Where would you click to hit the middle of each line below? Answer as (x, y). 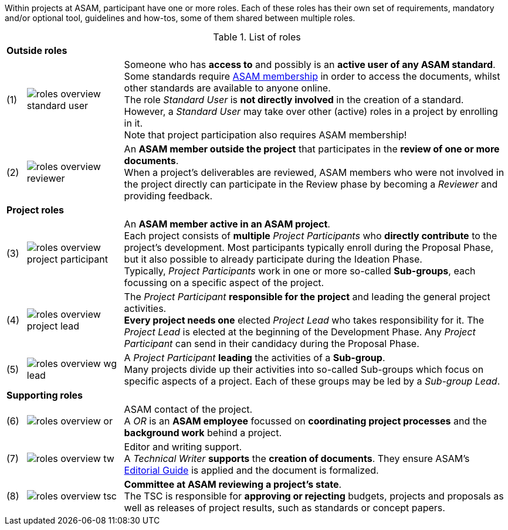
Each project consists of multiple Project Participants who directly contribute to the (311, 236)
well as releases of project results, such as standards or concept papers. (285, 508)
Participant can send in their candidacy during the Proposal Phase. (272, 344)
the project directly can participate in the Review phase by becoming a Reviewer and (311, 184)
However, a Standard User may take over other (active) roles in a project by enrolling (311, 111)
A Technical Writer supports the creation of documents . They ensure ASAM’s (297, 458)
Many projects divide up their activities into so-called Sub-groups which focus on (304, 369)
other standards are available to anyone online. (227, 88)
